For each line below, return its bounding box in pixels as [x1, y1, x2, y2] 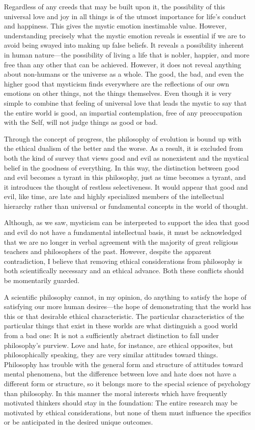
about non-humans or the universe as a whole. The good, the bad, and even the [4, 69, 244, 79]
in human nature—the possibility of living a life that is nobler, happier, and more [4, 49, 250, 59]
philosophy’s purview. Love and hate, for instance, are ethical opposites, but [4, 340, 233, 350]
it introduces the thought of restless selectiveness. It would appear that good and [4, 181, 248, 192]
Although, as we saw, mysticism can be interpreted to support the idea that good [4, 217, 250, 228]
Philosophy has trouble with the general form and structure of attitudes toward [4, 359, 243, 369]
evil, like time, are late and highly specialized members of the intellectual [4, 191, 224, 201]
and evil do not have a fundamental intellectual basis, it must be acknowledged [4, 227, 242, 237]
